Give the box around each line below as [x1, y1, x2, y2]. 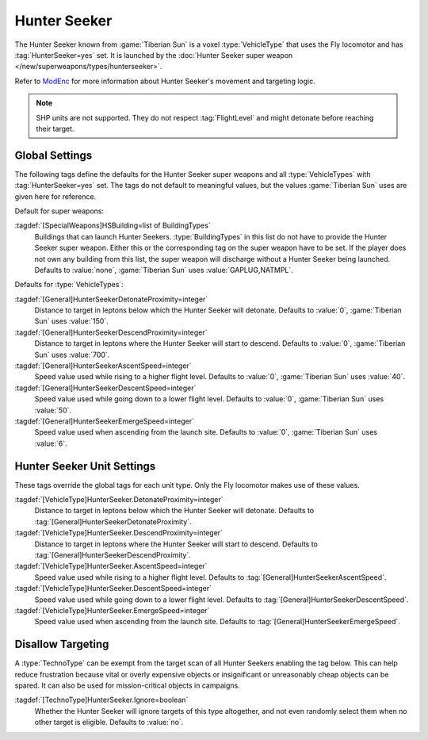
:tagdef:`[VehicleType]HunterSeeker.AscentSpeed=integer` [14, 562, 208, 571]
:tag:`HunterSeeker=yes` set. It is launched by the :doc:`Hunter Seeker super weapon [14, 50, 293, 59]
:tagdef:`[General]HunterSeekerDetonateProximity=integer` [14, 294, 208, 304]
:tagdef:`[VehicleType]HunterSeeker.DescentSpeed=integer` [14, 584, 212, 593]
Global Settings [14, 148, 93, 162]
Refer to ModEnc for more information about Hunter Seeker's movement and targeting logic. [14, 76, 316, 86]
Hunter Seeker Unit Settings [14, 459, 156, 473]
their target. [36, 124, 75, 133]
